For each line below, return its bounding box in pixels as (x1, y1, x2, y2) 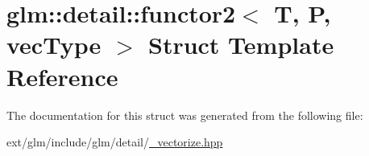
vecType (6, 28, 102, 61)
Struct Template (147, 28, 334, 61)
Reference (6, 60, 118, 92)
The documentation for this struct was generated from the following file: (6, 106, 363, 123)
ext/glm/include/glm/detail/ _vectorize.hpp (6, 133, 223, 150)
